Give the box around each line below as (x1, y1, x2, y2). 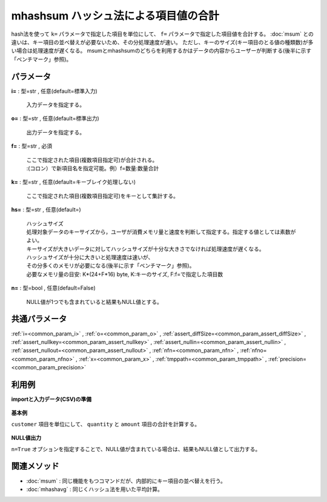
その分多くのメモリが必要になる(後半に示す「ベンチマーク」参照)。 (26, 262, 195, 269)
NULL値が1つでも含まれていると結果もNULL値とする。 (26, 298, 163, 305)
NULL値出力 (11, 434, 42, 441)
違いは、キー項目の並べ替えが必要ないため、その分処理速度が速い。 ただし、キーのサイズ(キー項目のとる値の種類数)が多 (11, 38, 314, 45)
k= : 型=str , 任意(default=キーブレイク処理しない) (11, 179, 136, 186)
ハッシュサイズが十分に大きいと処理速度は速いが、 (26, 254, 154, 261)
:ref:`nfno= (240, 347, 267, 354)
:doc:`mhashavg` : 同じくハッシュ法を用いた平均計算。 (26, 485, 163, 493)
